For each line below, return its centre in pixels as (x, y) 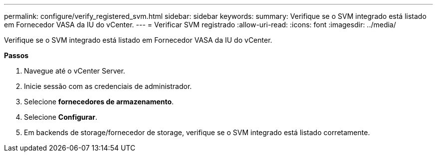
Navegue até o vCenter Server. (75, 71)
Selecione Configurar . (61, 117)
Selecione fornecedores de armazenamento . (99, 102)
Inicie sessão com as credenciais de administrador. (108, 86)
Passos (16, 55)
